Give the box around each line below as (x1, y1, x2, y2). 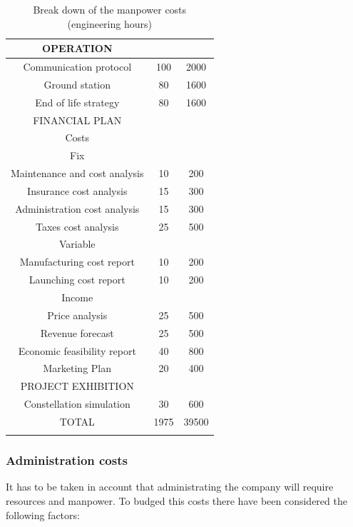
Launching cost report (29, 272, 126, 287)
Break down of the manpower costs (33, 2, 187, 16)
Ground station (44, 76, 111, 91)
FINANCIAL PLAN (33, 112, 122, 127)
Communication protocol (23, 59, 132, 74)
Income (61, 290, 93, 304)
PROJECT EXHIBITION (20, 378, 134, 393)
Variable (58, 236, 96, 251)
